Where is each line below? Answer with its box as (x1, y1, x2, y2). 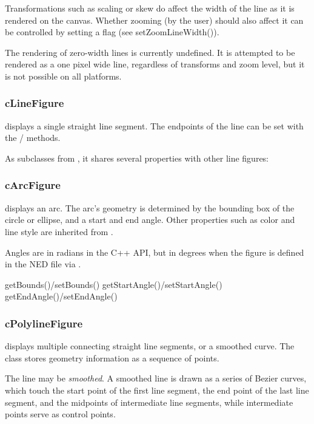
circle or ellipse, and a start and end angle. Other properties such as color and (5, 213, 295, 226)
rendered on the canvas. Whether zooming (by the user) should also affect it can (5, 13, 304, 26)
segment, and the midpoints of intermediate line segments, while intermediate (5, 395, 293, 408)
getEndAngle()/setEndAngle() (5, 290, 118, 303)
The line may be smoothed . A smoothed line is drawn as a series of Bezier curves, (5, 372, 307, 385)
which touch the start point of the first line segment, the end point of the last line (5, 383, 309, 396)
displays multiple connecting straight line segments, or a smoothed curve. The (5, 340, 295, 352)
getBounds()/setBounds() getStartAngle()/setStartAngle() (5, 278, 222, 290)
